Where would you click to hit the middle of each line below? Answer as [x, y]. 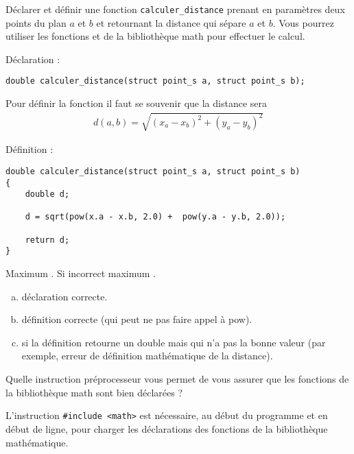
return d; [47, 240]
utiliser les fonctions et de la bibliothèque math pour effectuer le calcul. [155, 36]
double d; [47, 194]
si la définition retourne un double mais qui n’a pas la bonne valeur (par [174, 342]
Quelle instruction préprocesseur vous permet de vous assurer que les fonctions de [177, 379]
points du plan [36, 22]
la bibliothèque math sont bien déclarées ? [94, 392]
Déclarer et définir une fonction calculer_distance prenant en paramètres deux [175, 9]
